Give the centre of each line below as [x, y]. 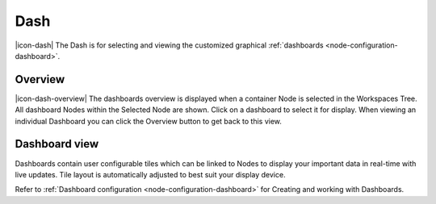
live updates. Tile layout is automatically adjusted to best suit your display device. [150, 174]
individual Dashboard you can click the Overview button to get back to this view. [149, 121]
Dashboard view [57, 144]
